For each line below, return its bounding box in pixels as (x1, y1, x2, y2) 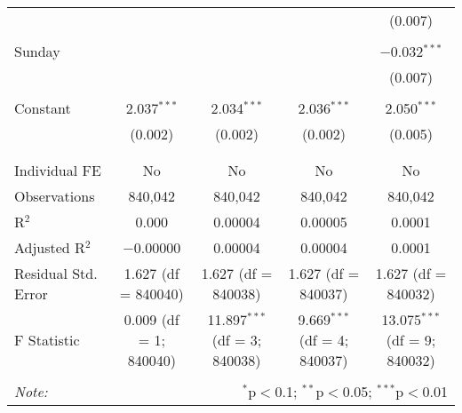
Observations (14, 186, 95, 206)
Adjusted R (14, 237, 85, 258)
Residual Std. (14, 263, 98, 283)
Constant (14, 98, 71, 118)
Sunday (14, 41, 60, 61)
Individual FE (14, 160, 101, 180)
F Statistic (14, 330, 80, 350)
